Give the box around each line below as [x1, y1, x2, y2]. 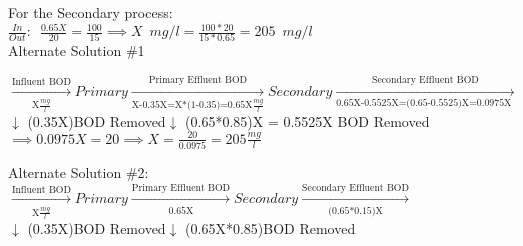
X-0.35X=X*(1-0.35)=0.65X [131, 100, 253, 111]
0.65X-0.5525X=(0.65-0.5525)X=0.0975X [336, 98, 512, 109]
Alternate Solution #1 [8, 40, 145, 61]
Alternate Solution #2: [8, 161, 149, 182]
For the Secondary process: [8, 2, 173, 22]
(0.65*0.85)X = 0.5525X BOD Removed [185, 110, 430, 131]
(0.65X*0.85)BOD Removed [185, 218, 356, 239]
